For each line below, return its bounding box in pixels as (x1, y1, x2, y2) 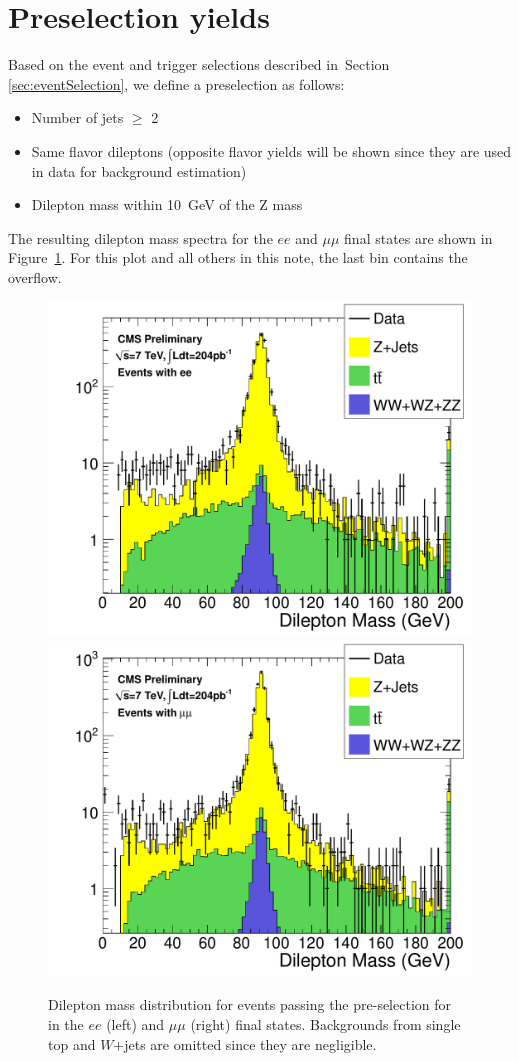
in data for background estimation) (31, 160, 247, 181)
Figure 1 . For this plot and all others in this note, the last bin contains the (8, 247, 468, 268)
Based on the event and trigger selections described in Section (8, 54, 390, 75)
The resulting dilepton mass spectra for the (8, 227, 273, 248)
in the (48, 1014, 84, 1035)
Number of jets (31, 107, 124, 128)
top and (48, 1033, 96, 1054)
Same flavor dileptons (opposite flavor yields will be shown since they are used (31, 140, 512, 161)
